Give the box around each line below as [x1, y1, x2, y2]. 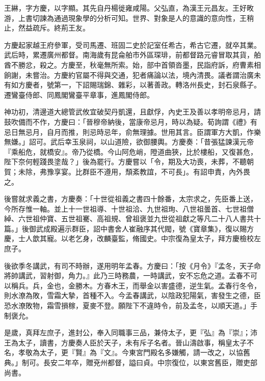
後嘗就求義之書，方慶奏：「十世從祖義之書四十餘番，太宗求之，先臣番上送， [4, 193, 257, 204]
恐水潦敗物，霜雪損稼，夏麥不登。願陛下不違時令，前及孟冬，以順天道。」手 [4, 300, 257, 311]
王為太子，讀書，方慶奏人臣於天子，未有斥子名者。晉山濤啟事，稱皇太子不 [4, 337, 254, 347]
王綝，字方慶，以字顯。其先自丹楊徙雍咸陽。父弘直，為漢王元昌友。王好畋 [4, 3, 254, 13]
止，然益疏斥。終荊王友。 [4, 22, 90, 33]
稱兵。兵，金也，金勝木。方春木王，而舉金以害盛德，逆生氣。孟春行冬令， [11, 280, 261, 290]
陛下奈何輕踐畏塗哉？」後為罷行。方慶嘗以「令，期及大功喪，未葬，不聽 [4, 156, 247, 167]
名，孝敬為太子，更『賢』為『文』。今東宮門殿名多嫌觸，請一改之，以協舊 [4, 347, 250, 358]
